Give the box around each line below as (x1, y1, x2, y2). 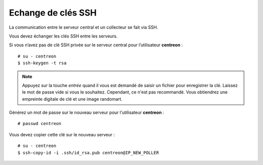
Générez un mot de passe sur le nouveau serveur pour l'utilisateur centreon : (9, 110, 164, 115)
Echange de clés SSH (9, 7, 97, 18)
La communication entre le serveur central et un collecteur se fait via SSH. (9, 24, 158, 30)
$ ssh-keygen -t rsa (18, 60, 67, 66)
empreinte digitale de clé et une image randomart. (22, 96, 123, 102)
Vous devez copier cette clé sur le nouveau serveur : (9, 131, 115, 137)
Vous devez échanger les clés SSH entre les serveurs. (9, 33, 118, 39)
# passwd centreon (18, 121, 62, 127)
